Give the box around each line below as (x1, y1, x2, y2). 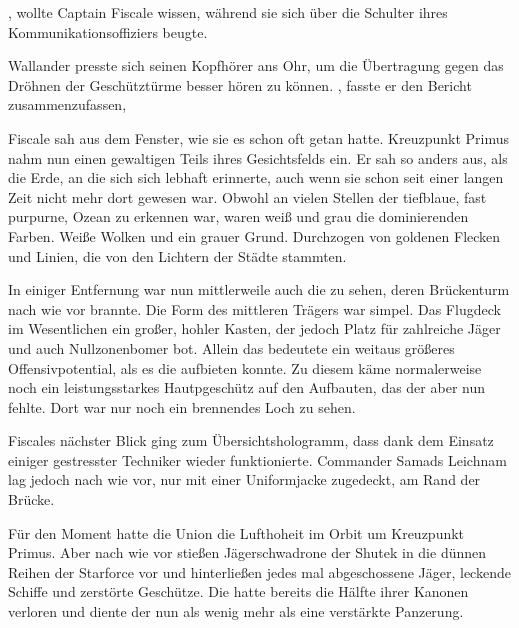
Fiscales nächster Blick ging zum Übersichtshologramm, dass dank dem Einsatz (8, 430, 494, 451)
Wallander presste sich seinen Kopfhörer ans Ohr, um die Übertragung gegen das (8, 55, 504, 76)
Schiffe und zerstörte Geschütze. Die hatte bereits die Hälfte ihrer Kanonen (8, 581, 469, 602)
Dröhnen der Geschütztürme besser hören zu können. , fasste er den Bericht (8, 74, 472, 95)
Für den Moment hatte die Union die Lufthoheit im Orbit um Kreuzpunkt (8, 522, 465, 543)
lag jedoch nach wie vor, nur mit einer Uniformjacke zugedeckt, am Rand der (8, 469, 481, 490)
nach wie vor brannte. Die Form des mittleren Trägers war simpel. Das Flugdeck (8, 298, 501, 319)
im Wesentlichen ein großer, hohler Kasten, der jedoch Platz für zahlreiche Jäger (8, 318, 501, 339)
